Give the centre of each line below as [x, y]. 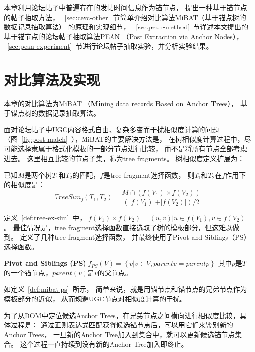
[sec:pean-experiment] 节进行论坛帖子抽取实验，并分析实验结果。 [110, 46]
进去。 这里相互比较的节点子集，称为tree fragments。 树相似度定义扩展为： [124, 158]
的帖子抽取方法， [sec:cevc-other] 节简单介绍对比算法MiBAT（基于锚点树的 [125, 17]
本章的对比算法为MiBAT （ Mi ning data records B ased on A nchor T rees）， [121, 103]
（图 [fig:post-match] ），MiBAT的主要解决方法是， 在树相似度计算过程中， [124, 139]
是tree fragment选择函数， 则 [149, 175]
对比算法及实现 [52, 80]
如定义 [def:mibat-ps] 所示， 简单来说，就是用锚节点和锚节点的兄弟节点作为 [126, 289]
